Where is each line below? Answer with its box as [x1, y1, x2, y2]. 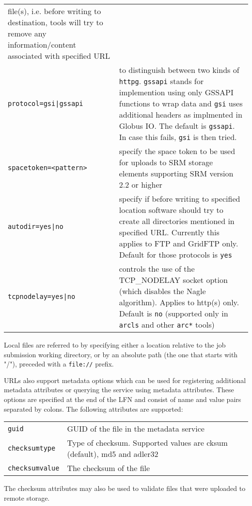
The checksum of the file [67, 462, 150, 474]
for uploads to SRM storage [119, 157, 213, 168]
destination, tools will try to [8, 17, 103, 28]
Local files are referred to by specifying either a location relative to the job [4, 340, 226, 349]
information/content [8, 39, 76, 50]
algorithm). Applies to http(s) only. [119, 297, 239, 308]
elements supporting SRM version [119, 168, 234, 179]
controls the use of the [119, 263, 195, 274]
